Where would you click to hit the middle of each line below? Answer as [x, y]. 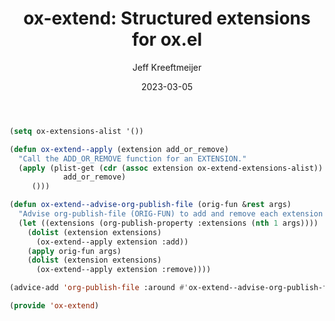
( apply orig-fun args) [74, 251]
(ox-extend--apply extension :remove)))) [123, 270]
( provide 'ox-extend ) [54, 306]
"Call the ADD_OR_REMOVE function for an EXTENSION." [132, 158]
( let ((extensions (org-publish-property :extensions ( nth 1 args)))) [168, 223]
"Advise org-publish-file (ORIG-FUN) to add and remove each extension [171, 214]
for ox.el [167, 39]
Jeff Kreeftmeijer [167, 67]
